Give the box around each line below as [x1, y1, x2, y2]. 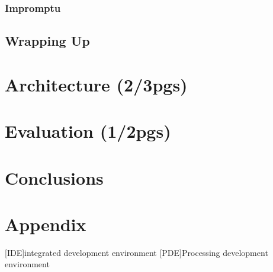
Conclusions [5, 165, 104, 189]
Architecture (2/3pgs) [5, 72, 188, 96]
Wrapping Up [5, 31, 90, 50]
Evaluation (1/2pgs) [5, 119, 171, 143]
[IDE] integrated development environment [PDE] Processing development [5, 246, 268, 258]
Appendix [5, 211, 86, 236]
